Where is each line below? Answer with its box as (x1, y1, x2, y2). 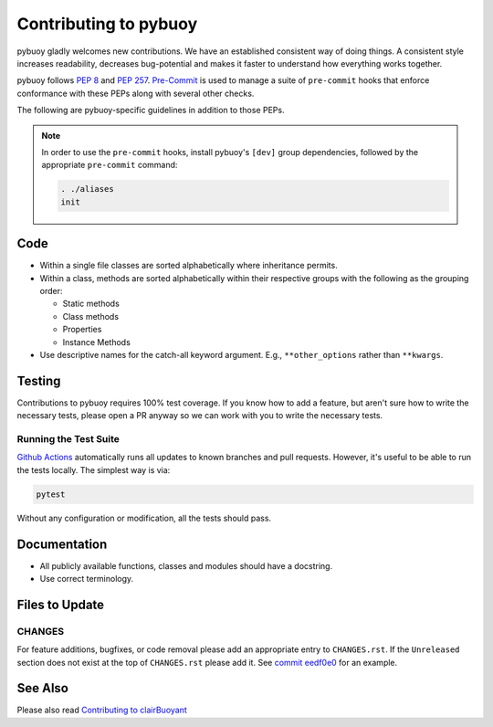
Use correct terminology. (39, 573, 134, 584)
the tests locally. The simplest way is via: (16, 464, 171, 475)
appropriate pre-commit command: (41, 160, 178, 171)
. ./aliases (60, 184, 114, 195)
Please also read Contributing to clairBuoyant (16, 704, 187, 716)
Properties (62, 324, 102, 335)
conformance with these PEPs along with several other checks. (16, 88, 255, 99)
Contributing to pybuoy (16, 14, 198, 34)
